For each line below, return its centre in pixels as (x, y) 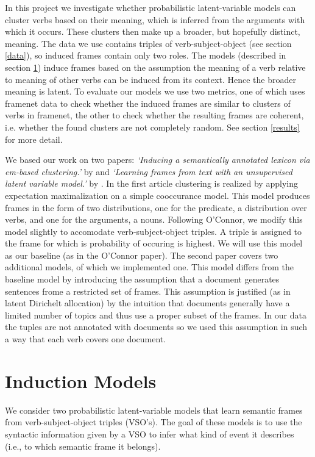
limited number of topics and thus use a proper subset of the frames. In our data (156, 315)
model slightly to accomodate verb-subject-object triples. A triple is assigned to (154, 231)
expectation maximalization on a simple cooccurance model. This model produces (157, 195)
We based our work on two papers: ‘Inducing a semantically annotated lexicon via (157, 160)
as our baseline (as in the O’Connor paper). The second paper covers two (142, 255)
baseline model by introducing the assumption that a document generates (142, 279)
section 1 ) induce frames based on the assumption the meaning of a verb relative (155, 67)
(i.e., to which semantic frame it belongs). (83, 446)
